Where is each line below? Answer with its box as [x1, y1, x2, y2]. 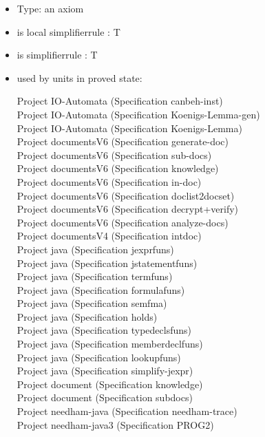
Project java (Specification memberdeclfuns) [17, 337, 203, 351]
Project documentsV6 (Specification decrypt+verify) [17, 202, 239, 216]
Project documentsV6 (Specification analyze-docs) [17, 215, 229, 229]
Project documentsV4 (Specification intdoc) [17, 228, 202, 243]
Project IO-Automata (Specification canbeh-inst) [17, 94, 223, 108]
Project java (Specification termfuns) [17, 269, 173, 284]
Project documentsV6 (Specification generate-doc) [17, 134, 229, 149]
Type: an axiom [17, 1, 84, 15]
